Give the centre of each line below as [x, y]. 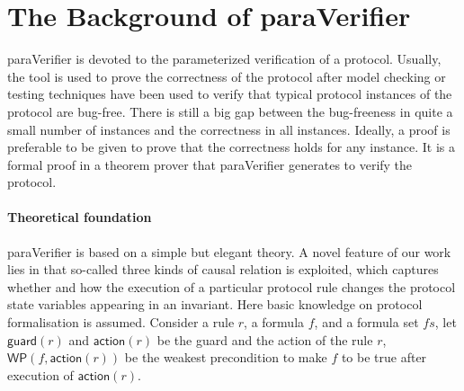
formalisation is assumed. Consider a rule [121, 322]
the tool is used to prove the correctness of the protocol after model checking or [227, 76]
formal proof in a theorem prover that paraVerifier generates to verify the [210, 164]
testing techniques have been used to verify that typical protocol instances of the [230, 94]
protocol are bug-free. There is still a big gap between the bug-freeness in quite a [230, 111]
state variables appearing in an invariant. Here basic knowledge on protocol [215, 304]
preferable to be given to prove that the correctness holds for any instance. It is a [231, 147]
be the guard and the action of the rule [265, 339]
